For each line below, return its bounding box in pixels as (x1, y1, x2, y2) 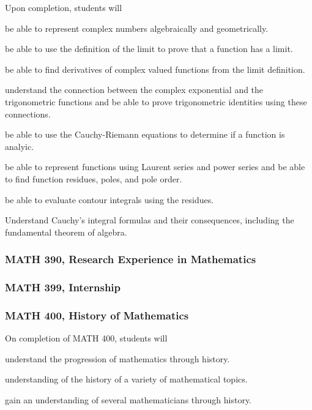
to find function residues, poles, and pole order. (5, 172, 182, 185)
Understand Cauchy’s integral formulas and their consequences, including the (5, 214, 294, 226)
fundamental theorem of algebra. (5, 225, 127, 238)
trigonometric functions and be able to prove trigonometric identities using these (5, 95, 307, 108)
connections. (5, 107, 51, 120)
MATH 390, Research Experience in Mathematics (5, 252, 256, 267)
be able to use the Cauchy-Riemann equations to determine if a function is (5, 128, 285, 141)
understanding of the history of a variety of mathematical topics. (5, 373, 248, 386)
